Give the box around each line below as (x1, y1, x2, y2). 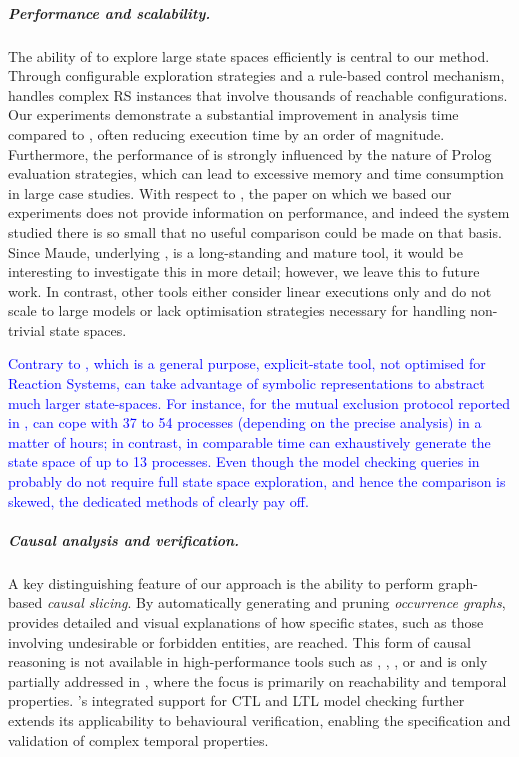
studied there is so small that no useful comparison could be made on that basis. (8, 221, 502, 242)
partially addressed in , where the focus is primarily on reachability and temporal (8, 670, 507, 691)
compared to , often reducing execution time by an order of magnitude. (8, 123, 445, 144)
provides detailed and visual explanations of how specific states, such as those (8, 611, 484, 632)
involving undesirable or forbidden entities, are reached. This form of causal (8, 631, 471, 652)
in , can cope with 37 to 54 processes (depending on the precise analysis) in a (8, 412, 482, 433)
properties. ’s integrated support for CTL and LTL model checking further (8, 690, 465, 711)
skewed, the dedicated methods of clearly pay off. (8, 490, 309, 511)
